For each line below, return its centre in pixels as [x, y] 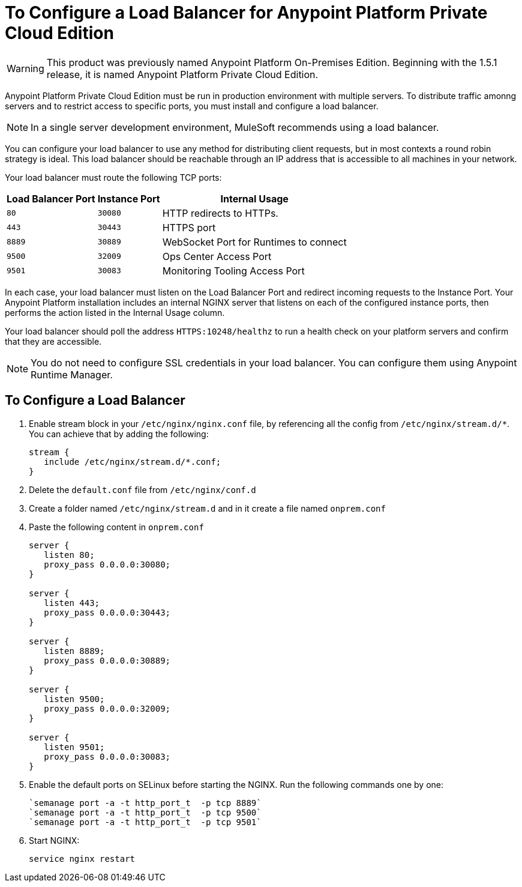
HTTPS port [189, 227]
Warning [25, 68]
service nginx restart [82, 858]
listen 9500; [74, 699]
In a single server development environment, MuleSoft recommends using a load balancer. [235, 127]
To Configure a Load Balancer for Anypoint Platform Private [246, 13]
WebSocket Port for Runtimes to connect [254, 242]
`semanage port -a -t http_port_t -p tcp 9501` [145, 822]
